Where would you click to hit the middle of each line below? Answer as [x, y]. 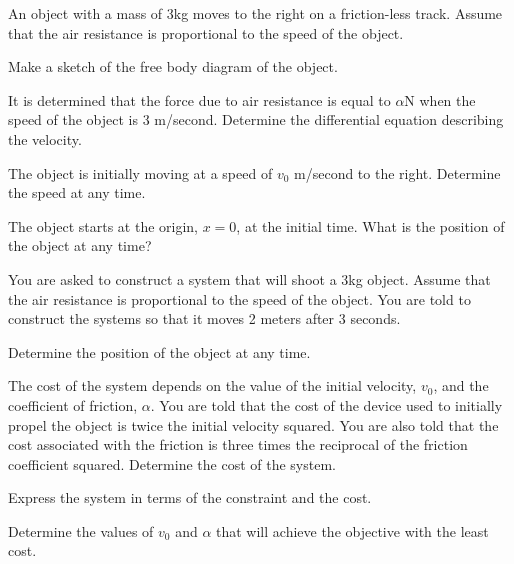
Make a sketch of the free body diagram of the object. [173, 66]
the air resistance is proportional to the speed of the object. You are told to [239, 298]
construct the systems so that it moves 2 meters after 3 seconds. [204, 318]
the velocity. [45, 138]
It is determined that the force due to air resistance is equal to [199, 99]
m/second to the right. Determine [397, 172]
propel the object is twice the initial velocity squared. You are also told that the [253, 424]
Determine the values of [81, 530]
